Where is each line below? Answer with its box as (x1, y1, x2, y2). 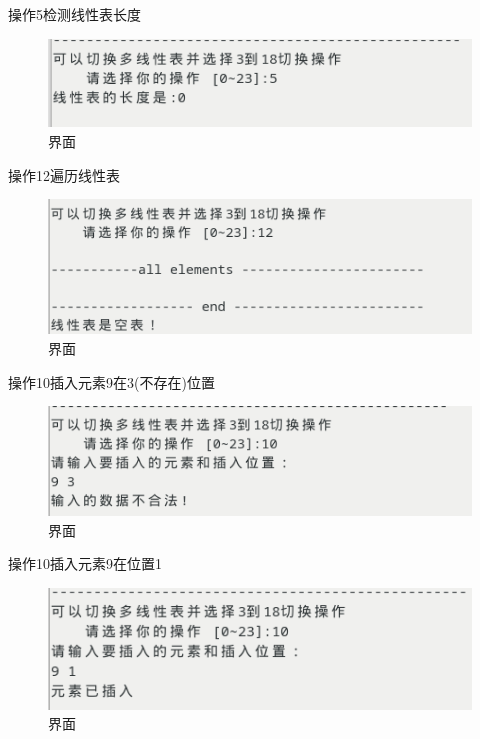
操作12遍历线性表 (8, 164, 120, 185)
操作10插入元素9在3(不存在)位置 (8, 371, 215, 392)
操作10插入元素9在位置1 (8, 553, 162, 574)
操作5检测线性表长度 (8, 4, 141, 24)
